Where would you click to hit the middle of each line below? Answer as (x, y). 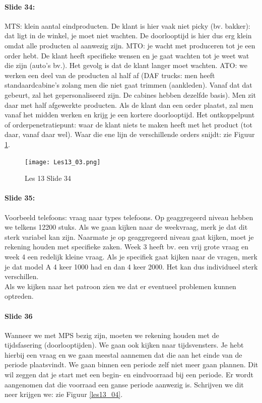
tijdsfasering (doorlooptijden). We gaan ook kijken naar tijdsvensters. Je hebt (124, 345)
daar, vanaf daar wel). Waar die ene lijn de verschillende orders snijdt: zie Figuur (130, 134)
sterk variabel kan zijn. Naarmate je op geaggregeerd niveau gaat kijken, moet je (129, 237)
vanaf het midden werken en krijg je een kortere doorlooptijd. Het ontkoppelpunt (130, 115)
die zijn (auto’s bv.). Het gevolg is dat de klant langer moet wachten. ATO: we (126, 65)
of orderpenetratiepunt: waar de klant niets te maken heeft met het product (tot (128, 124)
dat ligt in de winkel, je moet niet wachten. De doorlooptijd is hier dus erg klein (128, 36)
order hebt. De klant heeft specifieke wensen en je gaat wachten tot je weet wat (127, 55)
